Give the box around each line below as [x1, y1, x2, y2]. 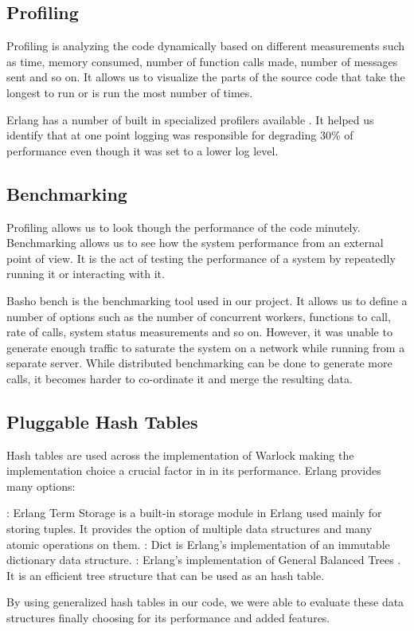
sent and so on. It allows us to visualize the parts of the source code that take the [6, 69, 405, 85]
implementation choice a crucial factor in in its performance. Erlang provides [6, 462, 381, 479]
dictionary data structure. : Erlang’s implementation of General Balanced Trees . [6, 551, 401, 568]
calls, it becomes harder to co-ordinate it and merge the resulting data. [6, 370, 353, 386]
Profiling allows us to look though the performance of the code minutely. [6, 218, 361, 235]
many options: [6, 477, 76, 494]
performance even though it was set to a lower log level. [6, 142, 279, 159]
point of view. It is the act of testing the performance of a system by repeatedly [6, 249, 396, 266]
